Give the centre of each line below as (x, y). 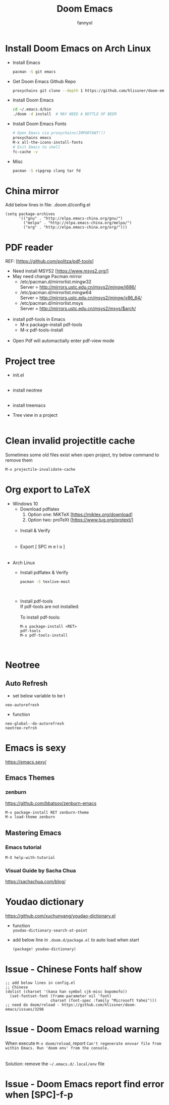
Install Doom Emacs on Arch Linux (78, 48)
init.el (18, 375)
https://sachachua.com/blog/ (36, 881)
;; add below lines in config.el (40, 983)
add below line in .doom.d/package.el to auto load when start (76, 940)
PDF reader (29, 247)
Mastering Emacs (33, 833)
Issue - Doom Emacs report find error (85, 1084)
